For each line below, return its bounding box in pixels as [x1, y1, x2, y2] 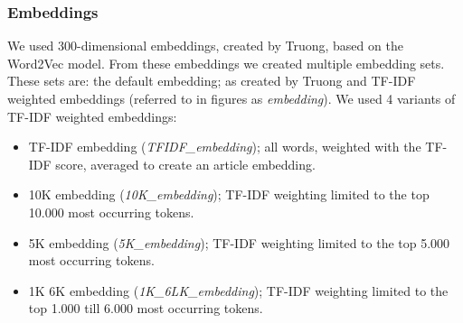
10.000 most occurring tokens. [28, 202, 194, 221]
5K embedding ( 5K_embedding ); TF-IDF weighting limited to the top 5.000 [28, 233, 450, 252]
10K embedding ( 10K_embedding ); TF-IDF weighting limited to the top [28, 185, 430, 204]
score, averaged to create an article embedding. [55, 154, 316, 173]
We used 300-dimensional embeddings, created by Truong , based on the [7, 36, 403, 55]
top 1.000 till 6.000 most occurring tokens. [28, 299, 263, 318]
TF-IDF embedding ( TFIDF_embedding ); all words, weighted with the [28, 137, 421, 156]
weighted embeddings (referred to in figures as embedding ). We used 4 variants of [7, 89, 456, 107]
